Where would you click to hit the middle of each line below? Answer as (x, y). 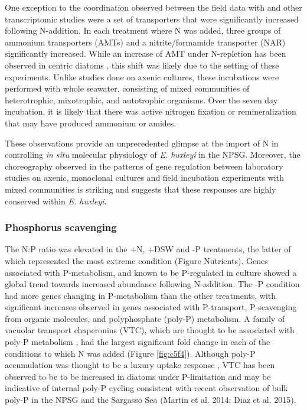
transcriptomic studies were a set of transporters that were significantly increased (152, 19)
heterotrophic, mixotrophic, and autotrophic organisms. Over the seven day (141, 100)
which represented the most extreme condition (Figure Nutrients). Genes (136, 260)
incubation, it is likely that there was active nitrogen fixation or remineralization (151, 111)
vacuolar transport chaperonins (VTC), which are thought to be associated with (150, 330)
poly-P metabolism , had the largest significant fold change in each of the (138, 342)
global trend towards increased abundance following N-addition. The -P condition (152, 284)
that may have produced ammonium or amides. (91, 123)
